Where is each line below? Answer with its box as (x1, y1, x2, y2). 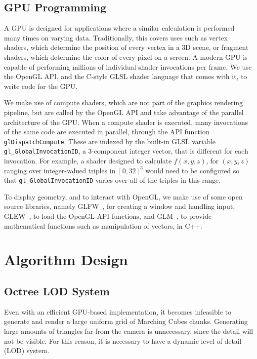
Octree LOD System (4, 283, 110, 299)
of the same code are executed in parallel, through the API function (4, 126, 210, 137)
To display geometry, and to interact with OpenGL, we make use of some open (4, 191, 243, 201)
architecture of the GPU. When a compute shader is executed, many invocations (4, 117, 248, 127)
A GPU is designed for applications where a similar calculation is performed (4, 23, 235, 33)
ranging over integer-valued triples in (4, 165, 116, 175)
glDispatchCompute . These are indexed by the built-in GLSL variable (4, 136, 216, 146)
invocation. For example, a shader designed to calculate (4, 156, 172, 166)
